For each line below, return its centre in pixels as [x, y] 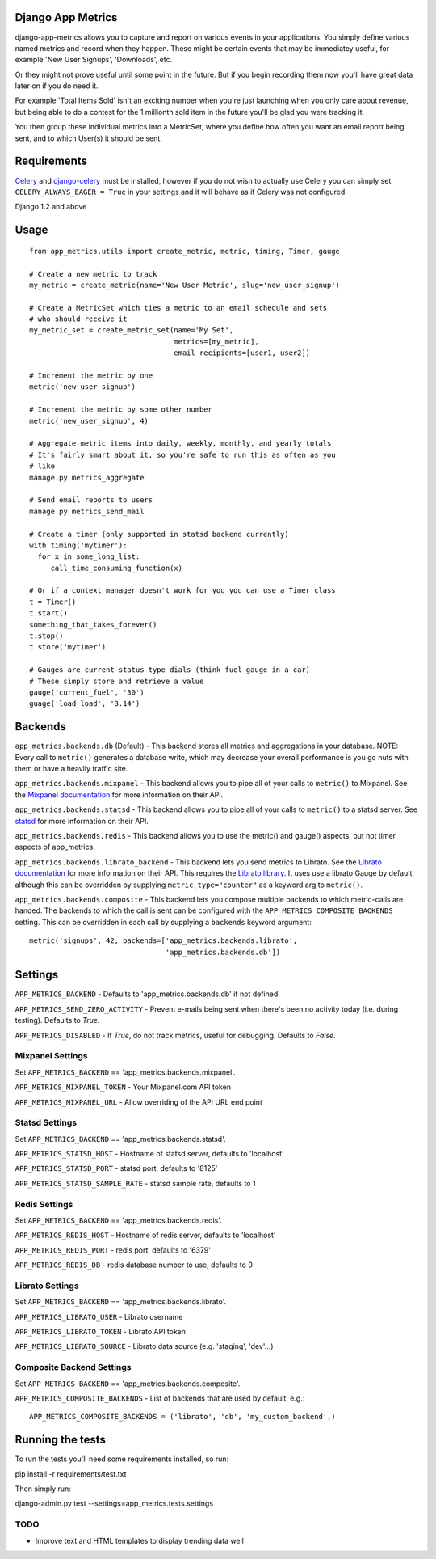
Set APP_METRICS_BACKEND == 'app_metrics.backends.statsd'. [120, 1139]
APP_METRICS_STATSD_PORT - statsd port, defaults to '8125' [116, 1168]
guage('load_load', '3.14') [85, 704]
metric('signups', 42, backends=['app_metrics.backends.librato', [163, 941]
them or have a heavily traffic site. [71, 769]
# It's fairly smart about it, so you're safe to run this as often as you [182, 454]
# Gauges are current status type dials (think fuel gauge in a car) [170, 670]
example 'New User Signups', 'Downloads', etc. [94, 60]
